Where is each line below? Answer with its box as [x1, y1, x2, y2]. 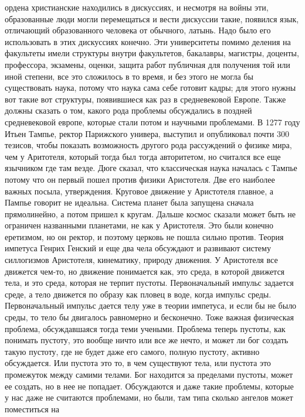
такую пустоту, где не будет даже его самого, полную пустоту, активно [5, 345, 260, 357]
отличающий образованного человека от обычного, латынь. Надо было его [5, 24, 271, 36]
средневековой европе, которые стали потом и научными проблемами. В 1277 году [5, 115, 300, 128]
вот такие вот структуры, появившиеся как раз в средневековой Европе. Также [5, 93, 286, 105]
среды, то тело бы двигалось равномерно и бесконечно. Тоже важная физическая [5, 311, 294, 323]
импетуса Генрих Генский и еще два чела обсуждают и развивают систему [5, 242, 271, 254]
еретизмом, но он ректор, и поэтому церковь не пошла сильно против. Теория [5, 230, 284, 242]
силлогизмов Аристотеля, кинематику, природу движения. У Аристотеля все [5, 254, 278, 266]
